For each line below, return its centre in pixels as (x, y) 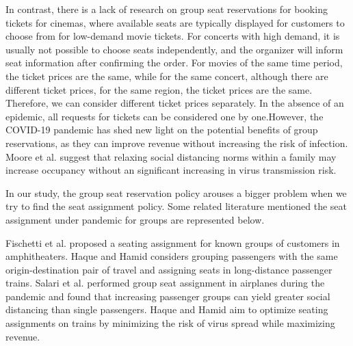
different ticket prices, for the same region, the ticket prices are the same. (159, 89)
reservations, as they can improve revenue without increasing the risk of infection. (177, 143)
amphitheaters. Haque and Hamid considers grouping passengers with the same (172, 256)
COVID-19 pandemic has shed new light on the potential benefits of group (162, 130)
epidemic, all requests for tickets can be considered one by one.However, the (165, 116)
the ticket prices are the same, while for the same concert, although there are (167, 76)
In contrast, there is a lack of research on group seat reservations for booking (167, 9)
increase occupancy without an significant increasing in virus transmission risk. (171, 170)
